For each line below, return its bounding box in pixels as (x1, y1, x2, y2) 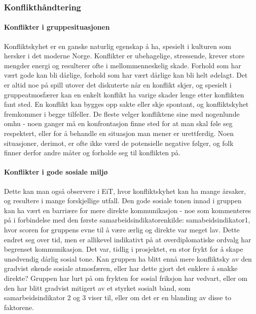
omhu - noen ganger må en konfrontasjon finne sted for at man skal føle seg (4, 118, 233, 129)
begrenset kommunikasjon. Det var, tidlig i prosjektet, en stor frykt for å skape (4, 244, 243, 254)
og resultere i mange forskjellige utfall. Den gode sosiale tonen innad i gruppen (4, 195, 242, 206)
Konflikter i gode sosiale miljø (4, 167, 108, 177)
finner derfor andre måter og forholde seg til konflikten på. (4, 147, 181, 158)
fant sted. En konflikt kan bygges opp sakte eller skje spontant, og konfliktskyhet (4, 99, 249, 109)
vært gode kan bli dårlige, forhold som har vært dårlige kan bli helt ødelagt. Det (4, 70, 248, 80)
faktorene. (4, 302, 34, 312)
